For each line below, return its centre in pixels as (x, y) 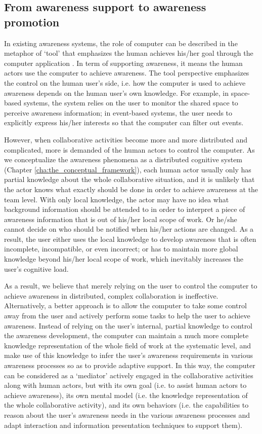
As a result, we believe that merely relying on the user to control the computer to (131, 286)
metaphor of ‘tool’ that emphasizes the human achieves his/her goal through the (129, 53)
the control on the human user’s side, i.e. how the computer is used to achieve (125, 82)
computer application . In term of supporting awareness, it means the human (123, 63)
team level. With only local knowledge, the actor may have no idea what (117, 199)
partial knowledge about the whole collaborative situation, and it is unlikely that (129, 179)
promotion (32, 22)
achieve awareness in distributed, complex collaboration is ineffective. (111, 295)
